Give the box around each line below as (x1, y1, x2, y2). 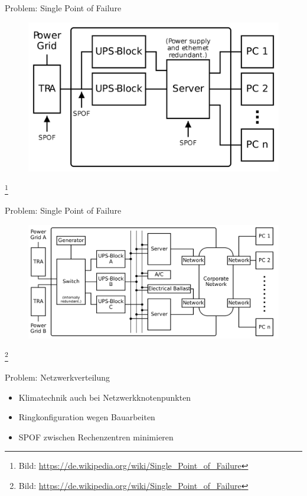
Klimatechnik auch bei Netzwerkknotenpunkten (18, 391, 191, 403)
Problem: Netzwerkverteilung (5, 371, 110, 383)
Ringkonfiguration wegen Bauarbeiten (18, 411, 155, 423)
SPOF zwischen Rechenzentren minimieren (18, 430, 174, 443)
